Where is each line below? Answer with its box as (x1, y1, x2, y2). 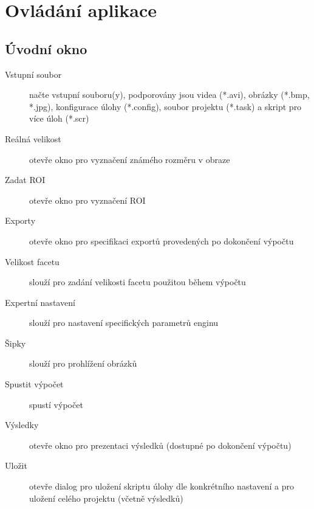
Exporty (5, 214, 36, 227)
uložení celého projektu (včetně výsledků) (29, 491, 183, 504)
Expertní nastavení (5, 296, 75, 308)
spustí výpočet (29, 398, 83, 410)
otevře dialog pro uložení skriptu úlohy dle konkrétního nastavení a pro (29, 480, 294, 493)
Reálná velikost (5, 132, 61, 145)
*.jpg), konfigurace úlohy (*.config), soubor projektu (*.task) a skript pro (29, 100, 302, 113)
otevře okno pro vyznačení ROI (29, 193, 146, 206)
